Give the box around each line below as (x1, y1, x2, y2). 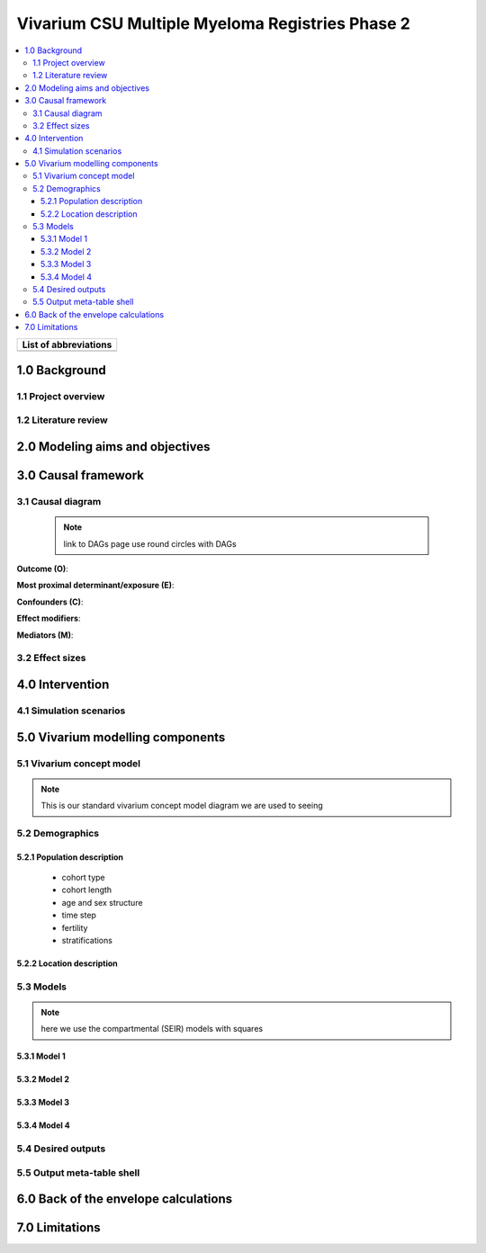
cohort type (61, 873, 105, 883)
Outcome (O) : (16, 563, 69, 575)
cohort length (61, 884, 112, 895)
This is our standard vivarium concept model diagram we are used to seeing (40, 801, 323, 811)
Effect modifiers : (16, 613, 81, 624)
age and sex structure (61, 897, 143, 908)
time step (61, 909, 96, 921)
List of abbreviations (22, 338, 112, 351)
